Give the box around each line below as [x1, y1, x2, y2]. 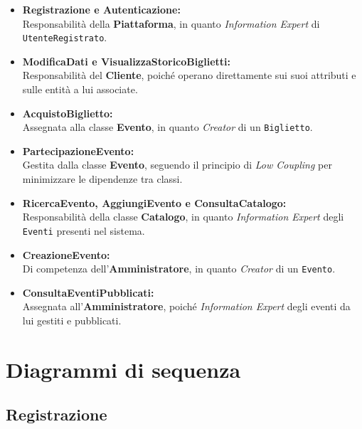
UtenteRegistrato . [22, 30, 107, 45]
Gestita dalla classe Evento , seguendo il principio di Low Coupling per [22, 157, 332, 172]
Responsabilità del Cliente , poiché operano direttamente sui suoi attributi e [22, 68, 356, 83]
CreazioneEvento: [22, 247, 110, 262]
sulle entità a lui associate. [22, 82, 138, 97]
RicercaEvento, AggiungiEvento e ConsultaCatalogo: [22, 195, 287, 210]
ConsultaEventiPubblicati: [22, 285, 154, 300]
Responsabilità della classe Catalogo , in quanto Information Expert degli [22, 209, 344, 224]
